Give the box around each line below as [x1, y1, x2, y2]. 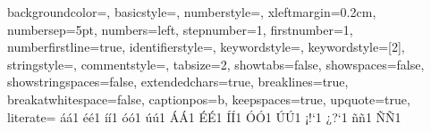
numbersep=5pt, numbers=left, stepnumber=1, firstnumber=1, [7, 20, 353, 38]
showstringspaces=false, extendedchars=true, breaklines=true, [7, 72, 349, 91]
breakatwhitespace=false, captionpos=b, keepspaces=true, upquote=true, [7, 89, 410, 108]
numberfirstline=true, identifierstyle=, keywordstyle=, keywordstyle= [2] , [7, 37, 405, 56]
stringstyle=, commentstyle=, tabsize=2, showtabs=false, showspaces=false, [7, 54, 425, 73]
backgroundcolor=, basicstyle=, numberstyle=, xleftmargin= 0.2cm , [7, 3, 376, 21]
